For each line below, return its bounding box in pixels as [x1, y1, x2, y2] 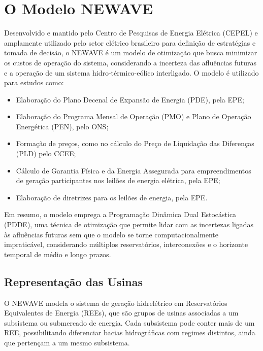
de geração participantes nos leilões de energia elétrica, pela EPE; [16, 175, 220, 186]
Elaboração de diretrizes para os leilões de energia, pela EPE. [16, 192, 208, 202]
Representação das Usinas [4, 273, 143, 289]
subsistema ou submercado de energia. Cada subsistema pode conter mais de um [4, 317, 255, 328]
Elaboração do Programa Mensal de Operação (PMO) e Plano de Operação [16, 111, 251, 122]
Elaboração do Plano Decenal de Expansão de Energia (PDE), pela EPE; [16, 94, 244, 104]
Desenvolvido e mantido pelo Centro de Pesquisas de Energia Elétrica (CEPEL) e [4, 27, 258, 38]
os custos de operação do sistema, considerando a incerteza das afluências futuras [4, 57, 257, 67]
